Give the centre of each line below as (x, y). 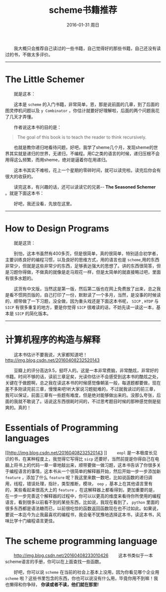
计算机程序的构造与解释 (53, 340)
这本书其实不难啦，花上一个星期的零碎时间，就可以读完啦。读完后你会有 (87, 170)
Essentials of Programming (62, 427)
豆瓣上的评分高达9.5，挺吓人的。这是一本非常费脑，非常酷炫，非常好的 (86, 370)
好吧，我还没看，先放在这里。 (44, 203)
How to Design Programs (57, 229)
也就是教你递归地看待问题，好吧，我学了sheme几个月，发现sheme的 (84, 147)
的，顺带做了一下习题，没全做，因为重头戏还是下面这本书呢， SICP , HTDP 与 (82, 301)
